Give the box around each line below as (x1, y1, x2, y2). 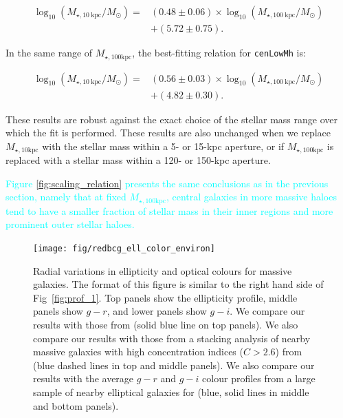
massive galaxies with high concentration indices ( (33, 344, 243, 359)
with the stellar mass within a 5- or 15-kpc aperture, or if (42, 138, 285, 153)
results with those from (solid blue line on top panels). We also (33, 317, 298, 332)
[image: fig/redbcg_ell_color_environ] (33, 244, 215, 254)
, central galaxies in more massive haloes (166, 189, 337, 204)
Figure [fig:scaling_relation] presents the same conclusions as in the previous (5, 176, 329, 190)
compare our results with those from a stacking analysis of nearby (33, 331, 311, 345)
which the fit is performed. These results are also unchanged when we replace (5, 125, 331, 140)
